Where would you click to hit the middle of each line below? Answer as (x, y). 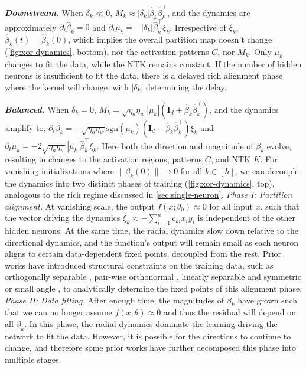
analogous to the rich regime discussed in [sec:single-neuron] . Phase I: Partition (149, 195)
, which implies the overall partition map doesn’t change (170, 39)
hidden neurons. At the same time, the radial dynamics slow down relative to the (152, 231)
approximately (31, 27)
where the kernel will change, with (67, 87)
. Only (260, 52)
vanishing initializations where (59, 170)
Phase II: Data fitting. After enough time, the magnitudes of (115, 300)
